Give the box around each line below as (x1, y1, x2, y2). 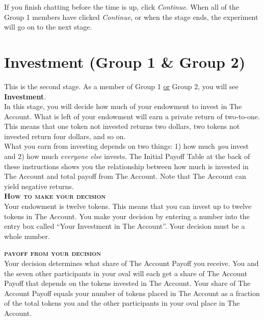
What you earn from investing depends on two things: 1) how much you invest (4, 141, 249, 151)
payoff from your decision (4, 248, 101, 258)
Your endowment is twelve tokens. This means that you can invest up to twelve (4, 201, 252, 211)
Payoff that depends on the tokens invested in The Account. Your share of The (4, 278, 251, 288)
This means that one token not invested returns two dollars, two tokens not (4, 121, 240, 131)
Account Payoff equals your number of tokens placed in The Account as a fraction (4, 287, 260, 298)
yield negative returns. (4, 180, 74, 191)
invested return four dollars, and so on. (4, 130, 126, 141)
